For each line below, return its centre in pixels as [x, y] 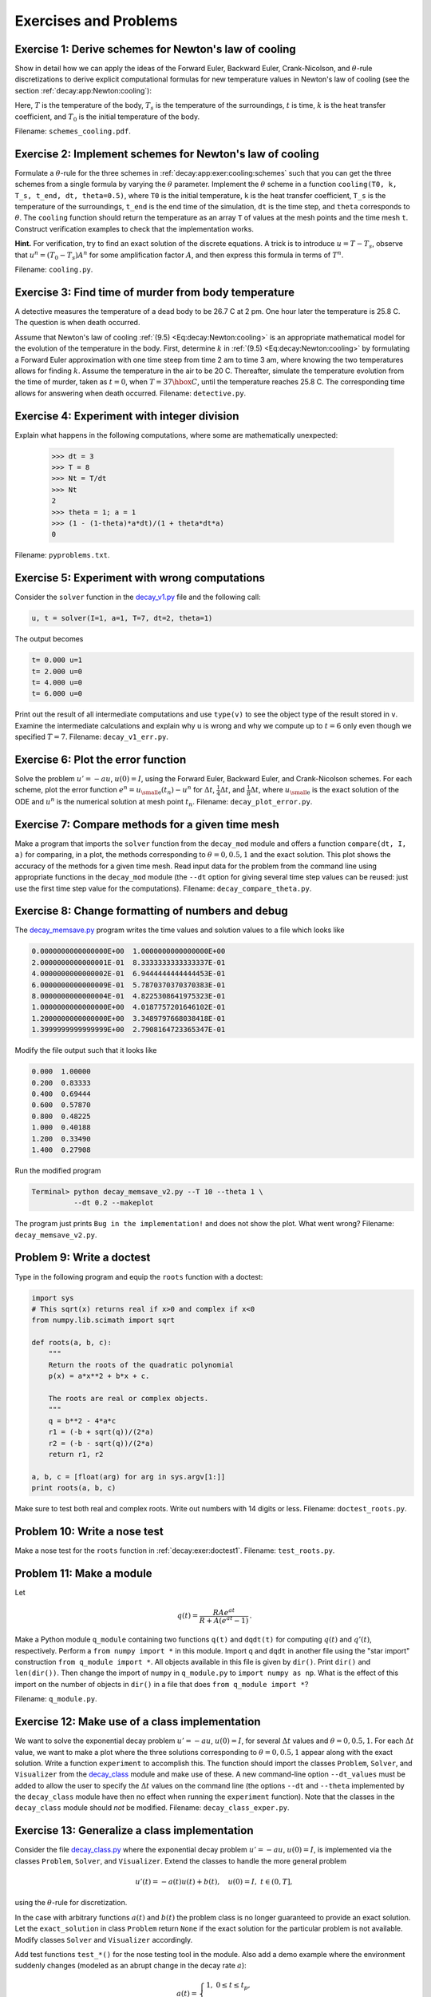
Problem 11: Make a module [83, 1573]
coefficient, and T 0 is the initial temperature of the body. [107, 117]
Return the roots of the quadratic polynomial [141, 1365]
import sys [53, 1298]
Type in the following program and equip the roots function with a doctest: [139, 1276]
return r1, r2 [76, 1454]
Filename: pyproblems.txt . [62, 555]
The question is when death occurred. [77, 323]
